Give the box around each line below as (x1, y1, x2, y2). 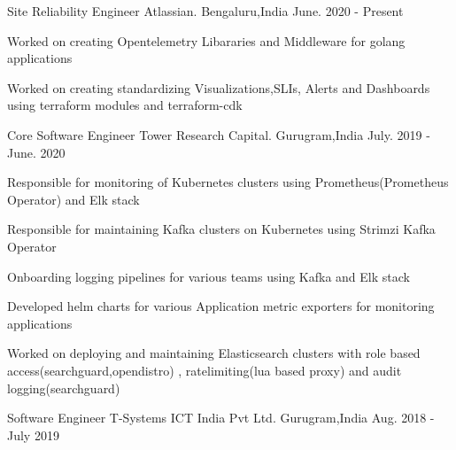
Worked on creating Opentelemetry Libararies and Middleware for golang (7, 31, 406, 50)
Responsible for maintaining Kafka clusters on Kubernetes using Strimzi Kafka (7, 220, 436, 238)
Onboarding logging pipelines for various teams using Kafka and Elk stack (7, 267, 410, 285)
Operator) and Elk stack (7, 190, 140, 208)
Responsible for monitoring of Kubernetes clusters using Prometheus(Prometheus (7, 173, 449, 191)
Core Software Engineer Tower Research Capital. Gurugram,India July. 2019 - (7, 125, 430, 144)
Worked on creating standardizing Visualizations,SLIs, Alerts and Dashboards (7, 78, 430, 97)
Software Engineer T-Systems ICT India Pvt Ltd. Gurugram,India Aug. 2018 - (7, 408, 435, 427)
